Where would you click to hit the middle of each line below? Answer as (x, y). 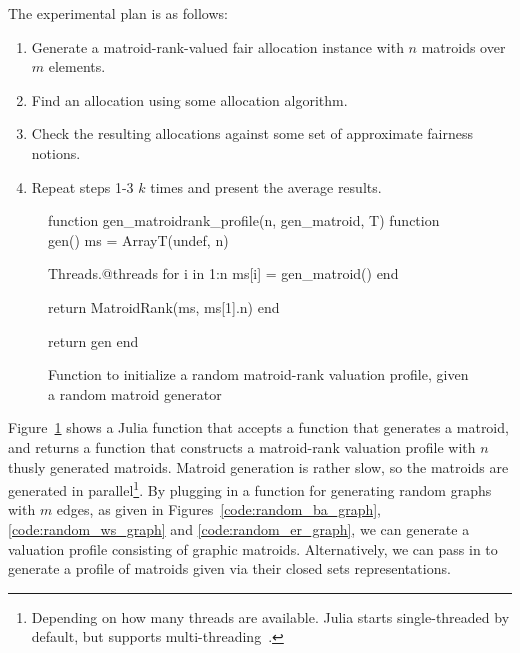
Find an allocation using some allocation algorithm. (189, 99)
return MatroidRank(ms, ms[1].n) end (164, 306)
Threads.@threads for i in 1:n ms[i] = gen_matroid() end (223, 273)
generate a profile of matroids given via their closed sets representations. (229, 568)
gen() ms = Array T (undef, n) (138, 239)
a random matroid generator (135, 393)
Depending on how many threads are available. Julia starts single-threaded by (270, 616)
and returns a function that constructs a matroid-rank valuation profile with (242, 446)
